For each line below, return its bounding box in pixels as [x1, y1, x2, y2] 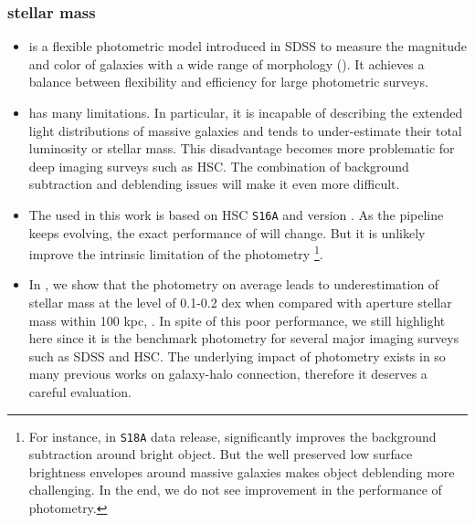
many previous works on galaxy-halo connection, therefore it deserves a [28, 364, 427, 383]
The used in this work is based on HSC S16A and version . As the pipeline [28, 204, 444, 224]
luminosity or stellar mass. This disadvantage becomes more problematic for [28, 139, 455, 158]
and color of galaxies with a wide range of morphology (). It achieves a [28, 54, 425, 73]
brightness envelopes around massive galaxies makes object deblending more [28, 462, 455, 481]
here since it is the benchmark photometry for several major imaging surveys [28, 329, 459, 348]
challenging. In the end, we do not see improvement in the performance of [28, 480, 442, 499]
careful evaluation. [28, 382, 132, 402]
